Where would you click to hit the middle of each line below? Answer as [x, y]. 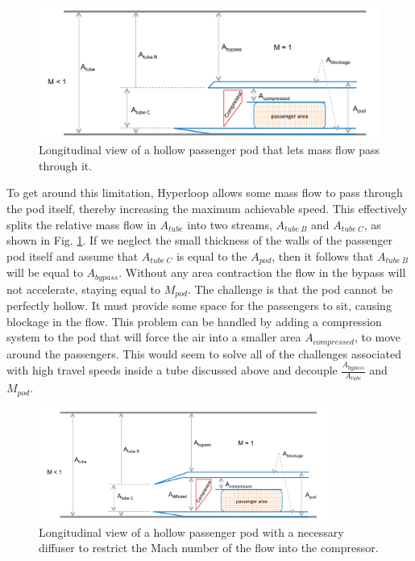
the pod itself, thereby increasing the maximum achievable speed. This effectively [207, 208]
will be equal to [45, 272]
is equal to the [212, 255]
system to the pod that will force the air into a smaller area [154, 337]
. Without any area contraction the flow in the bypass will [262, 272]
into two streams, [230, 224]
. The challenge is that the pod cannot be [290, 289]
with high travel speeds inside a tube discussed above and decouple [172, 370]
